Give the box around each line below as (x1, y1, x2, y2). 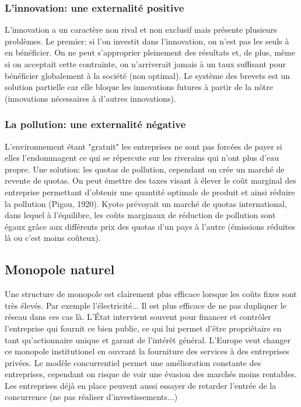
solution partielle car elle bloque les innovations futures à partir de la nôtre (5, 81, 273, 93)
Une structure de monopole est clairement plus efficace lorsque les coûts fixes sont (5, 288, 297, 300)
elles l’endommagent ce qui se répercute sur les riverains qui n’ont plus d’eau (5, 151, 279, 164)
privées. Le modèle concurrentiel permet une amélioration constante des (5, 356, 261, 368)
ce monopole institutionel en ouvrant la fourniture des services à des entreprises (5, 345, 289, 357)
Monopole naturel (5, 260, 115, 278)
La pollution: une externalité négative (5, 117, 186, 132)
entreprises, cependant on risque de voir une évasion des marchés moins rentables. (5, 368, 297, 380)
